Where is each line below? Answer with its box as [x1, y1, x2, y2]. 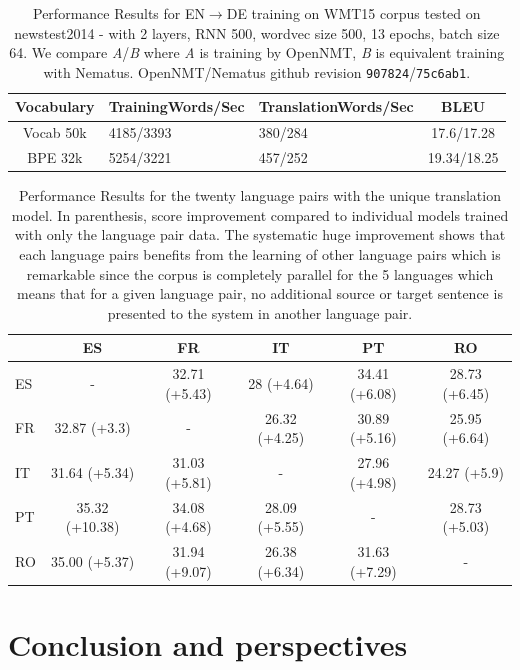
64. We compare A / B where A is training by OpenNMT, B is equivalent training [9, 42, 505, 63]
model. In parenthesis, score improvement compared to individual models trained [11, 204, 509, 225]
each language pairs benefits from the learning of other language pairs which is [19, 244, 501, 264]
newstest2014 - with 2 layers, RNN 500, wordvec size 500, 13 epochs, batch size [14, 22, 500, 43]
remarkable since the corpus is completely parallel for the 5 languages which [26, 263, 494, 284]
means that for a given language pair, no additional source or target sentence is [17, 283, 503, 304]
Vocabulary [15, 96, 95, 117]
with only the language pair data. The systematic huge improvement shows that [14, 224, 506, 245]
